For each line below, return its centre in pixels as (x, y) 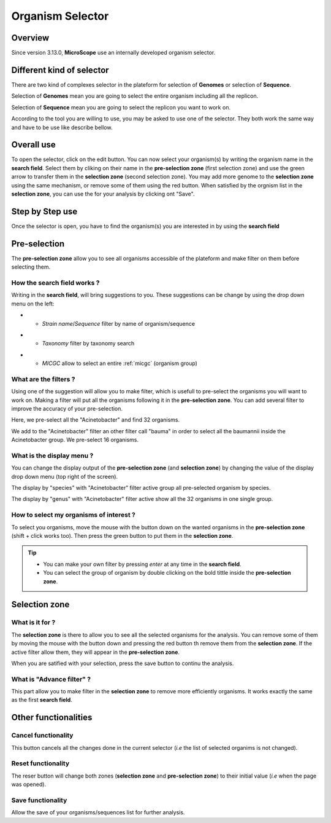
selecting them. (31, 267)
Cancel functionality (42, 736)
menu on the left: (33, 304)
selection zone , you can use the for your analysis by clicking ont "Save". (103, 194)
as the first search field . (42, 700)
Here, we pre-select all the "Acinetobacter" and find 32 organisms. (96, 420)
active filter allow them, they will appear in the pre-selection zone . (96, 652)
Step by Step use (44, 211)
